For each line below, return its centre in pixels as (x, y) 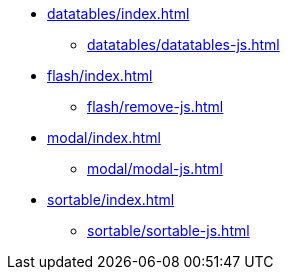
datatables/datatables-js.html (183, 44)
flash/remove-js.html (155, 106)
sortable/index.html (111, 199)
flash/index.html (100, 75)
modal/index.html (104, 137)
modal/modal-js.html (155, 168)
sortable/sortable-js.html (168, 230)
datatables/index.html (118, 13)
